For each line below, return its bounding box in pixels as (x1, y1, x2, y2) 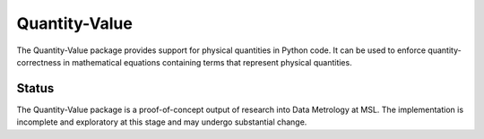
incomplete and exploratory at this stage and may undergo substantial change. (16, 117, 307, 127)
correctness (16, 56, 62, 67)
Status (16, 81, 55, 96)
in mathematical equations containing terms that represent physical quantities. (63, 56, 353, 67)
